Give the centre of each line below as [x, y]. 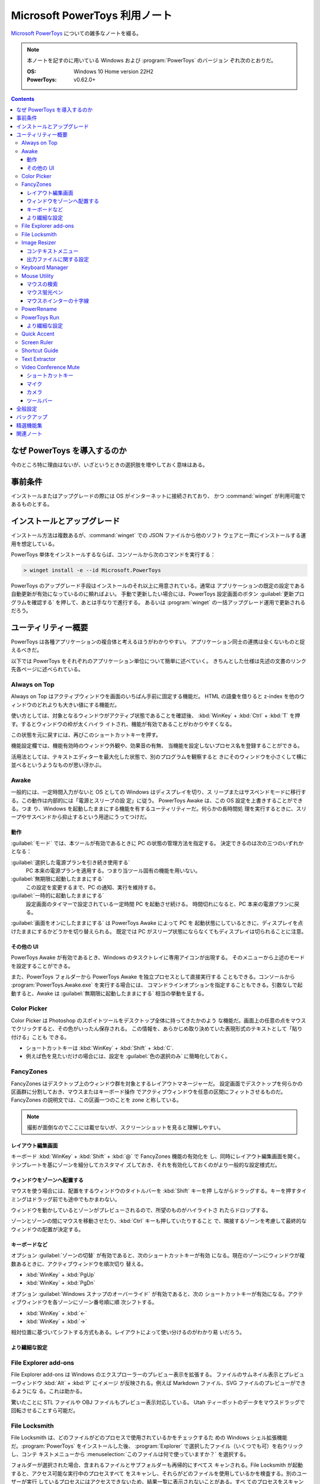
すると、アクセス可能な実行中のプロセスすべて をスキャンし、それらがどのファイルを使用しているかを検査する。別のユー [159, 1473]
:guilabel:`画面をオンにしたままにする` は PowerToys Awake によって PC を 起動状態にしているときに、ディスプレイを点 [157, 923]
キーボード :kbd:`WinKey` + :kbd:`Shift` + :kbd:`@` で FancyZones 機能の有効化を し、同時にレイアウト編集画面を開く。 [157, 1156]
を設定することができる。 [42, 966]
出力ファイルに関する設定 [58, 259]
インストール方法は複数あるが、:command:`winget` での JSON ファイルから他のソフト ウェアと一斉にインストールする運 [159, 535]
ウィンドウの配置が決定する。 [47, 1229]
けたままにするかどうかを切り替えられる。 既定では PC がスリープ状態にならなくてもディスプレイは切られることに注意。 [159, 931]
